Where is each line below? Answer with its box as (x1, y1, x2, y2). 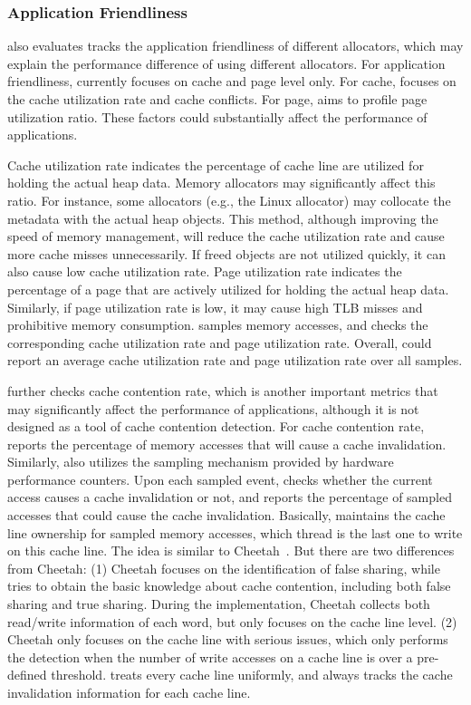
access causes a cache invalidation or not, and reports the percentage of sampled (7, 488, 452, 507)
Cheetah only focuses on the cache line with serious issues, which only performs (7, 630, 448, 649)
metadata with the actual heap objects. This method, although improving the (7, 208, 438, 227)
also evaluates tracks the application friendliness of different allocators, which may (7, 36, 464, 55)
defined (7, 665, 47, 684)
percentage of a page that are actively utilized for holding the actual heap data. (7, 279, 449, 298)
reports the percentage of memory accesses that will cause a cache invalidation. (7, 434, 447, 453)
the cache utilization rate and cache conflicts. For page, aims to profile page (7, 90, 428, 108)
